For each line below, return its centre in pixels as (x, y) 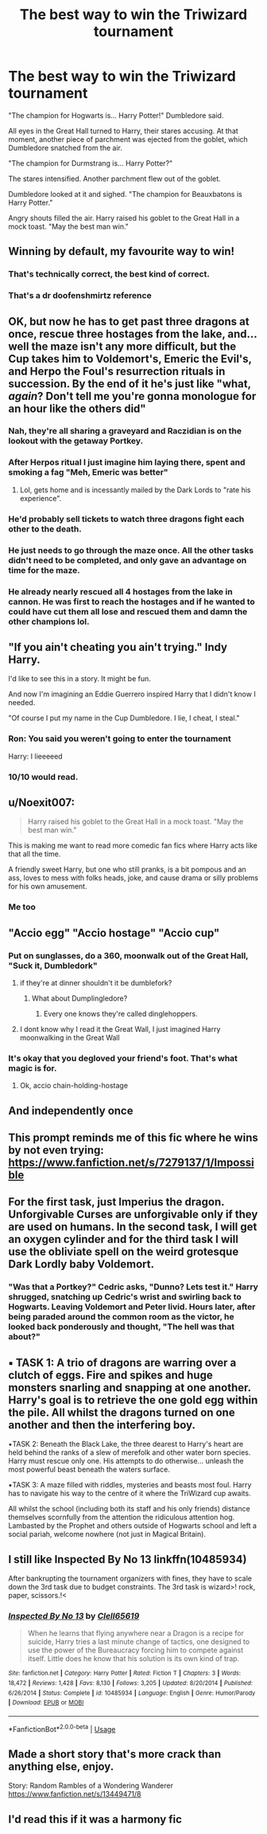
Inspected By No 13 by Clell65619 (74, 1616)
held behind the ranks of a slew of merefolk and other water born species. (130, 1452)
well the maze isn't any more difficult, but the (122, 346)
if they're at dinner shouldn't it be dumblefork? (96, 983)
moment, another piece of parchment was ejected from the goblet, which (128, 139)
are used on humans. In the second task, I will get (133, 1227)
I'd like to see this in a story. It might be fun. (79, 679)
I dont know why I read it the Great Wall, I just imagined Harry (120, 1029)
